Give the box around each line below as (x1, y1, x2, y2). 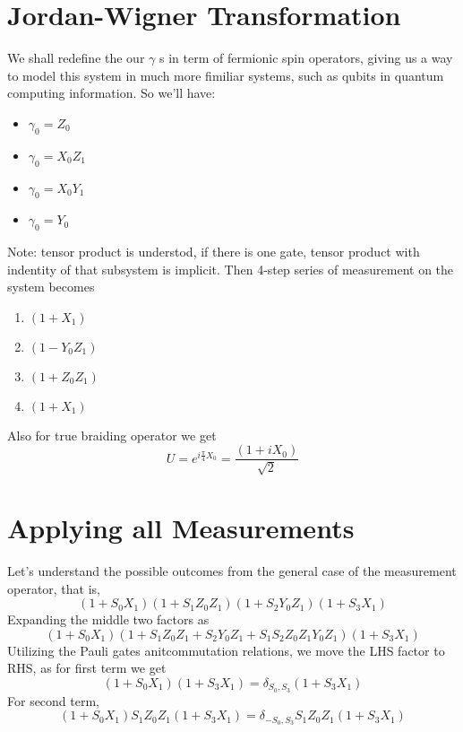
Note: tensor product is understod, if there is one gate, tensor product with (7, 242, 420, 261)
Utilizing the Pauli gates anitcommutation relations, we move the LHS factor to (7, 640, 445, 659)
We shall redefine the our (7, 48, 145, 67)
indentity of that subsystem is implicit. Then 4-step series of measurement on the (7, 259, 454, 278)
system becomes (7, 277, 95, 296)
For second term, (7, 691, 100, 710)
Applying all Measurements (7, 510, 355, 546)
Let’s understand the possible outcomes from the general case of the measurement (7, 562, 457, 580)
